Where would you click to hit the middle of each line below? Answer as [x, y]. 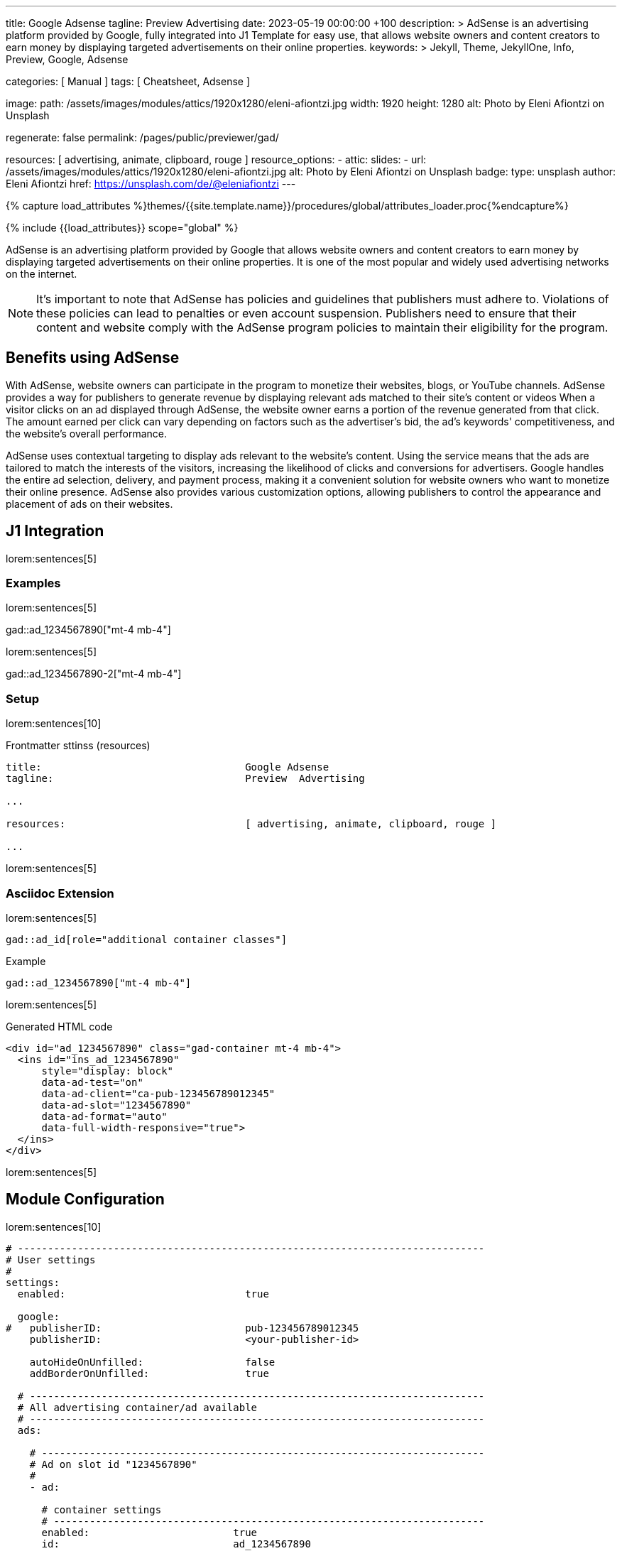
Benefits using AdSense [93, 358]
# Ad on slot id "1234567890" [113, 1464]
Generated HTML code [59, 1026]
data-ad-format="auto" [104, 1116]
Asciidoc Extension [60, 893]
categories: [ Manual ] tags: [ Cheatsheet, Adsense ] [128, 81]
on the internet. [42, 274]
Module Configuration [85, 1199]
